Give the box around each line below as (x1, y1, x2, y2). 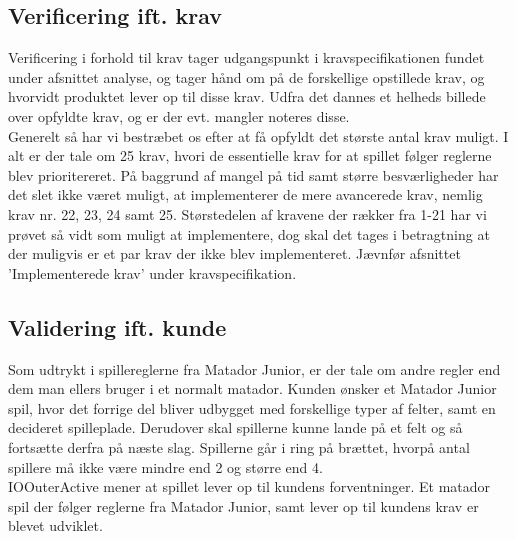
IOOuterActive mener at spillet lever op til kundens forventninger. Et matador (8, 476, 491, 497)
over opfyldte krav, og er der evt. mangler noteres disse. (8, 105, 350, 126)
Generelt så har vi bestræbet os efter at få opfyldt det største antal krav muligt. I (8, 125, 509, 146)
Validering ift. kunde (8, 311, 227, 342)
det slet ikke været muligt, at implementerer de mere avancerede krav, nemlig (8, 184, 483, 205)
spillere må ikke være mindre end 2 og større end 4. (8, 456, 323, 477)
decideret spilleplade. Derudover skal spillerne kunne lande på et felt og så (8, 417, 463, 438)
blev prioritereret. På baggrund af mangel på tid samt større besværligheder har (8, 164, 499, 185)
